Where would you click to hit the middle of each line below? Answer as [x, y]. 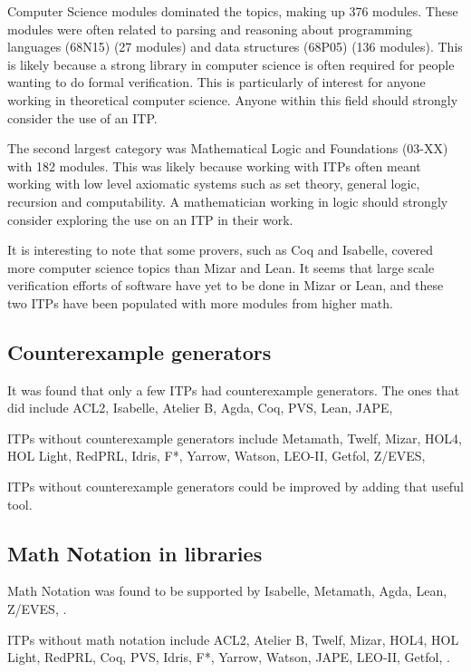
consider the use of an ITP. [82, 117]
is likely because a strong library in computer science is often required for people [231, 64]
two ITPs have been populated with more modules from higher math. [200, 302]
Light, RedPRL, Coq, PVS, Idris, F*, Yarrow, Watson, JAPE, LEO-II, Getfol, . [229, 657]
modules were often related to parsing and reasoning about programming [210, 29]
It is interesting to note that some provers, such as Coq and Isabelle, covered [221, 250]
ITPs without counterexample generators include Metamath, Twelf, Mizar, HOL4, [235, 438]
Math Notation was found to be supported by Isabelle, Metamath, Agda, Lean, [227, 591]
